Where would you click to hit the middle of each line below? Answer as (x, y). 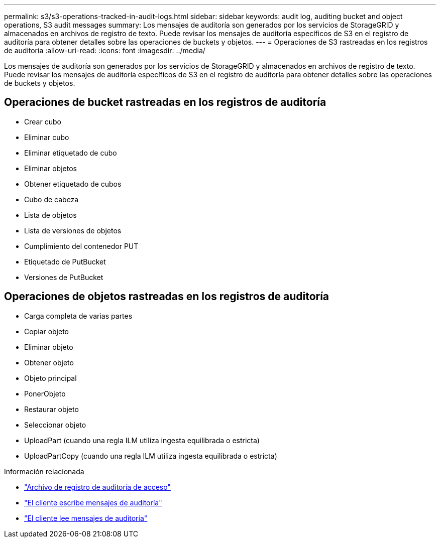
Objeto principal (50, 378)
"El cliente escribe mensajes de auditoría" (93, 502)
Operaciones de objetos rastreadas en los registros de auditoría (167, 297)
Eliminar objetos (50, 168)
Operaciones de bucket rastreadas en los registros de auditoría (165, 102)
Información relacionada (44, 471)
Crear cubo (43, 121)
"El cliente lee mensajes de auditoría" (86, 518)
